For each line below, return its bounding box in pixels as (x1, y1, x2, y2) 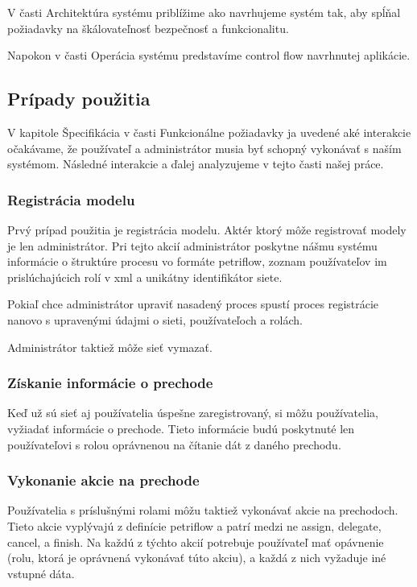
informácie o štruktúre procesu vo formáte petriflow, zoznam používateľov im (7, 253, 387, 270)
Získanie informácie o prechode (7, 373, 213, 393)
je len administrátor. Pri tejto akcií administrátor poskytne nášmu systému (7, 237, 378, 254)
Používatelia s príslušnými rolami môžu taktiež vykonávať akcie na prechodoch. (7, 502, 398, 519)
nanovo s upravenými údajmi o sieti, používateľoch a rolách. (7, 311, 303, 328)
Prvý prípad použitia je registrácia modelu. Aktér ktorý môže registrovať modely (7, 221, 407, 238)
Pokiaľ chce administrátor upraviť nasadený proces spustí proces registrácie (7, 296, 379, 312)
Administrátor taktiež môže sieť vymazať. (7, 338, 213, 355)
